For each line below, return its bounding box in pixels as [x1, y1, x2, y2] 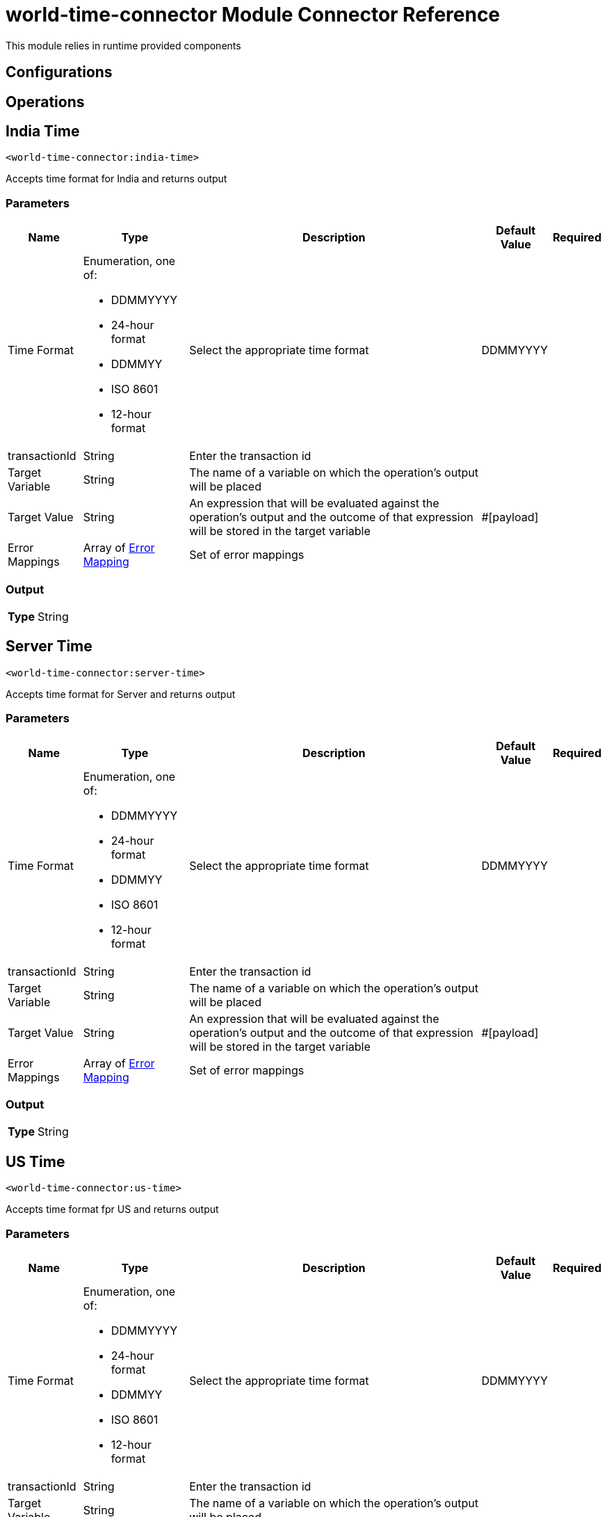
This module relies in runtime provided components [6, 39, 241, 51]
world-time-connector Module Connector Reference [6, 3, 501, 26]
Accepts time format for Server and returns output [6, 688, 236, 700]
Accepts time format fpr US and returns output [6, 1203, 219, 1216]
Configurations [6, 63, 113, 81]
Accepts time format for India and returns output [6, 173, 227, 185]
